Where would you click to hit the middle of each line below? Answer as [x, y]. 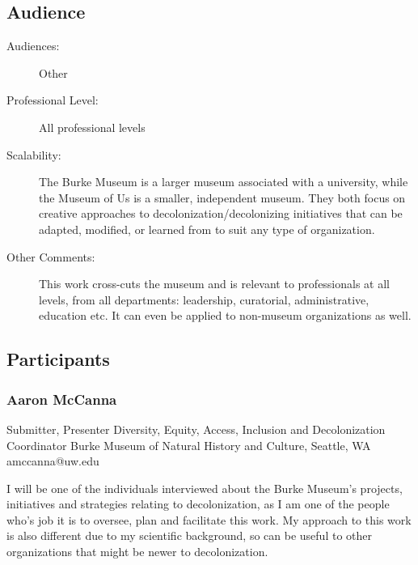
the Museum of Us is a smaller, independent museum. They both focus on [222, 197]
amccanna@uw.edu [53, 461]
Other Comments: [51, 256]
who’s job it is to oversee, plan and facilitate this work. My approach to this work [209, 519]
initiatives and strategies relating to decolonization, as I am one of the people [198, 504]
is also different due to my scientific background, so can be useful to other [189, 535]
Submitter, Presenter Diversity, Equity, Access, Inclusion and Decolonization [196, 429]
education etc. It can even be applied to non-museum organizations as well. [225, 315]
